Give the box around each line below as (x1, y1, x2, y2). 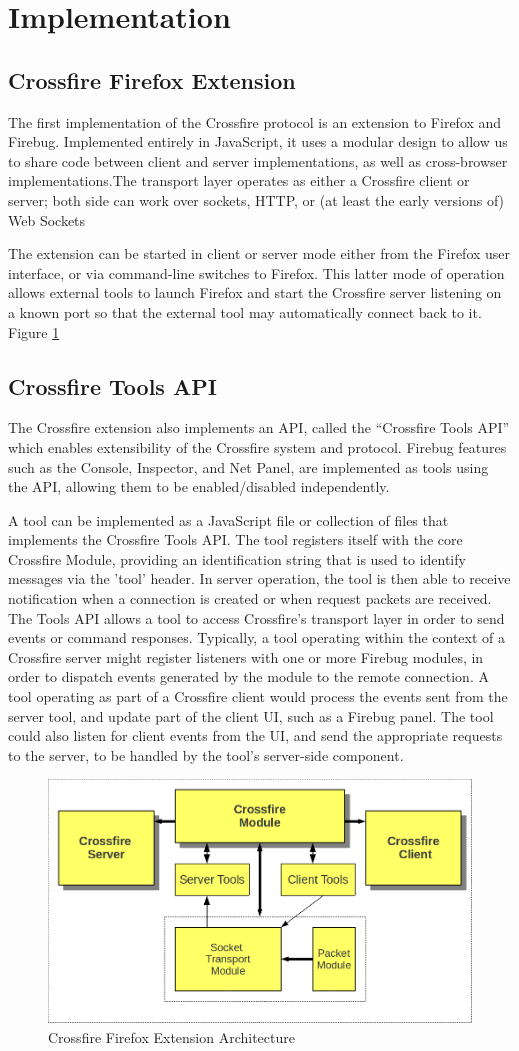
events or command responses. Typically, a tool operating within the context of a (8, 627, 506, 648)
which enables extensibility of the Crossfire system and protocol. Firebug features (8, 436, 507, 457)
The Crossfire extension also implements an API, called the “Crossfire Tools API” (8, 417, 510, 438)
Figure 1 (8, 321, 60, 342)
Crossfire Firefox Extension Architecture (48, 1026, 295, 1047)
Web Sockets (8, 209, 86, 230)
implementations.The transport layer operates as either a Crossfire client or (8, 170, 470, 191)
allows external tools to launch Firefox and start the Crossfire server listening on (8, 282, 502, 303)
